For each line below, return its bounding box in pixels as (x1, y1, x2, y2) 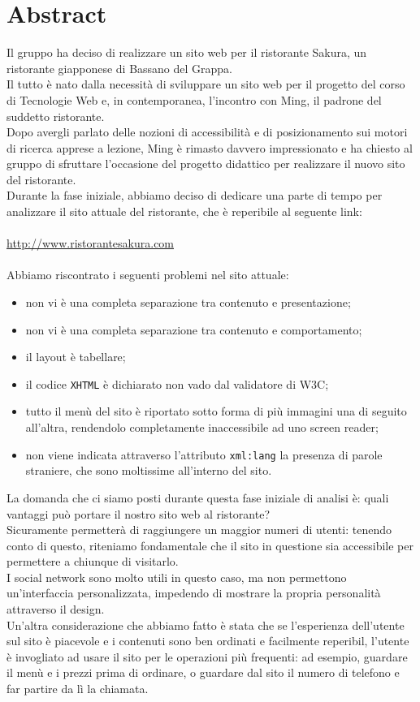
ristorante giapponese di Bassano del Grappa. (6, 59, 233, 76)
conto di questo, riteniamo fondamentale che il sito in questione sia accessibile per (6, 536, 414, 553)
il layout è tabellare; (25, 348, 126, 365)
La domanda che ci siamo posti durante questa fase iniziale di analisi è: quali (6, 489, 389, 506)
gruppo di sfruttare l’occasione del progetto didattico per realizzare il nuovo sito (6, 155, 405, 172)
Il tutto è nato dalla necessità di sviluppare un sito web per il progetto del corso (6, 75, 405, 93)
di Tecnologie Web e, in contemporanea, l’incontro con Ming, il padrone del (6, 91, 382, 108)
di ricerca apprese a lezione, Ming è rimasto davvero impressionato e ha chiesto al (6, 139, 413, 156)
